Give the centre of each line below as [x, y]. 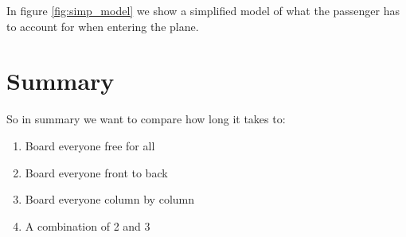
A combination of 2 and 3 [88, 225]
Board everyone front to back [96, 172]
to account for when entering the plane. [103, 26]
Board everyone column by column [110, 199]
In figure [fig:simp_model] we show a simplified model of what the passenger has [203, 10]
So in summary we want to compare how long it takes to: [146, 119]
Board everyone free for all [90, 145]
